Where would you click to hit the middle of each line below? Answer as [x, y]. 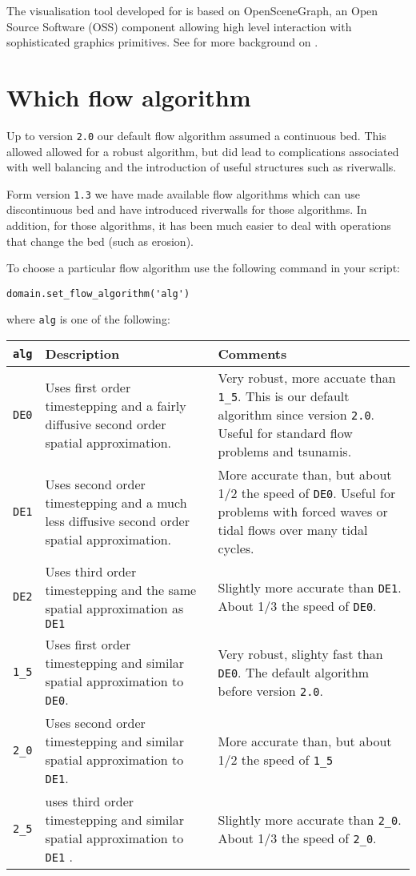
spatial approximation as [114, 609]
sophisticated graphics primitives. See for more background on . [162, 42]
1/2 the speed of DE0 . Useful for [307, 493]
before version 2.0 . [270, 690]
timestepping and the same [121, 590]
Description [82, 354]
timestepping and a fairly [116, 405]
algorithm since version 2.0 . [296, 415]
